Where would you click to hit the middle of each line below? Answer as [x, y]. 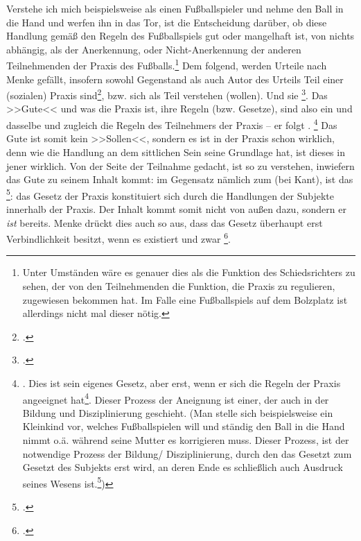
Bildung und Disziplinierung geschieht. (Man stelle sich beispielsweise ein [178, 412]
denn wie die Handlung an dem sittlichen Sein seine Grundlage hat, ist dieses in [176, 152]
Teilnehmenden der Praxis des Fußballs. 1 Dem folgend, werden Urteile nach [167, 65]
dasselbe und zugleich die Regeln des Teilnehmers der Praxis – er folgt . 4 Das [172, 124]
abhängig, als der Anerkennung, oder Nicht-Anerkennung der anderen [154, 49]
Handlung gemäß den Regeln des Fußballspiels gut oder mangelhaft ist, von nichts [180, 36]
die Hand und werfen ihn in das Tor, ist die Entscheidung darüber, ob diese [167, 22]
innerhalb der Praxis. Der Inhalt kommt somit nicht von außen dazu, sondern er [176, 208]
